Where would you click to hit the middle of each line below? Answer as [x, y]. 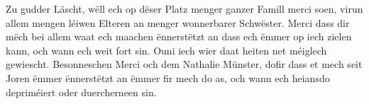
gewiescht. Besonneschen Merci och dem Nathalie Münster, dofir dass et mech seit [184, 64]
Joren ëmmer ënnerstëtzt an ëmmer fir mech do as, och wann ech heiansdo [168, 77]
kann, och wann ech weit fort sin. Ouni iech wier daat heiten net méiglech [166, 50]
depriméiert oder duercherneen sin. [81, 92]
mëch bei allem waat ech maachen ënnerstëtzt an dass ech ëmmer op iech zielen [179, 36]
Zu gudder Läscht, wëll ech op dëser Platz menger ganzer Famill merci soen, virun [184, 8]
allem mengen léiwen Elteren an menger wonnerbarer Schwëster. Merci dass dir [178, 22]
